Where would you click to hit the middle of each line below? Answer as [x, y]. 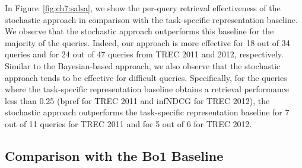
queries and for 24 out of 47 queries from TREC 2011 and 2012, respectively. [144, 54]
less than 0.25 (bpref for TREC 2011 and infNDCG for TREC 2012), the [137, 100]
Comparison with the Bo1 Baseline [114, 155]
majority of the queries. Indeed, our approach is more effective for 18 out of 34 [147, 42]
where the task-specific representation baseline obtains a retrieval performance [147, 89]
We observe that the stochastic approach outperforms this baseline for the [139, 31]
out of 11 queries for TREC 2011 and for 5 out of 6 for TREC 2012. [128, 123]
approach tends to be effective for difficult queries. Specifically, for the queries [146, 77]
